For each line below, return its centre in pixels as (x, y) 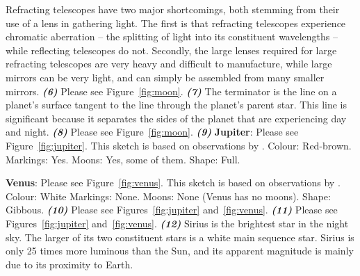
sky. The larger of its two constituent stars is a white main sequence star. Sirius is (180, 237)
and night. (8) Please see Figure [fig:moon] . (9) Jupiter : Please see (152, 132)
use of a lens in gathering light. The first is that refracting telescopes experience (176, 23)
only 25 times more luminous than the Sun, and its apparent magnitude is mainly (180, 251)
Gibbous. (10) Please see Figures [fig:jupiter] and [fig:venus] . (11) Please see (172, 210)
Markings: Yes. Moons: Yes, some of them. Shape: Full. (123, 159)
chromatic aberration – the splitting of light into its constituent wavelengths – (172, 36)
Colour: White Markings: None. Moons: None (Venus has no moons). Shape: (168, 196)
